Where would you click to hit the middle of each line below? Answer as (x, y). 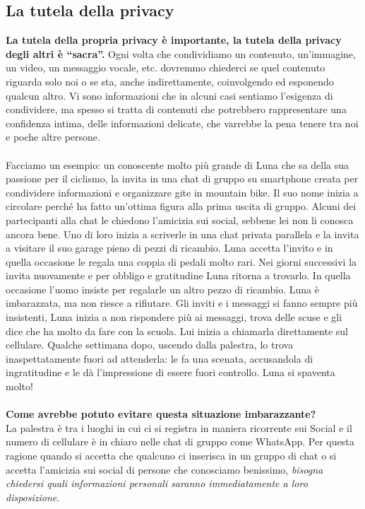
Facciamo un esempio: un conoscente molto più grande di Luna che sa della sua (178, 164)
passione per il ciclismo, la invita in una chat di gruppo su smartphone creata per (182, 179)
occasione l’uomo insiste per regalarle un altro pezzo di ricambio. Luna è (162, 289)
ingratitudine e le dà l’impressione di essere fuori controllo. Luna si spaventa (170, 372)
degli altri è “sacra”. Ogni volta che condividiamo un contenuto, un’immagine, (181, 53)
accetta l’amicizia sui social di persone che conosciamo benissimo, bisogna (164, 469)
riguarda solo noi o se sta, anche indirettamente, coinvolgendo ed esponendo (170, 81)
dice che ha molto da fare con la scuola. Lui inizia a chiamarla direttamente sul (177, 330)
